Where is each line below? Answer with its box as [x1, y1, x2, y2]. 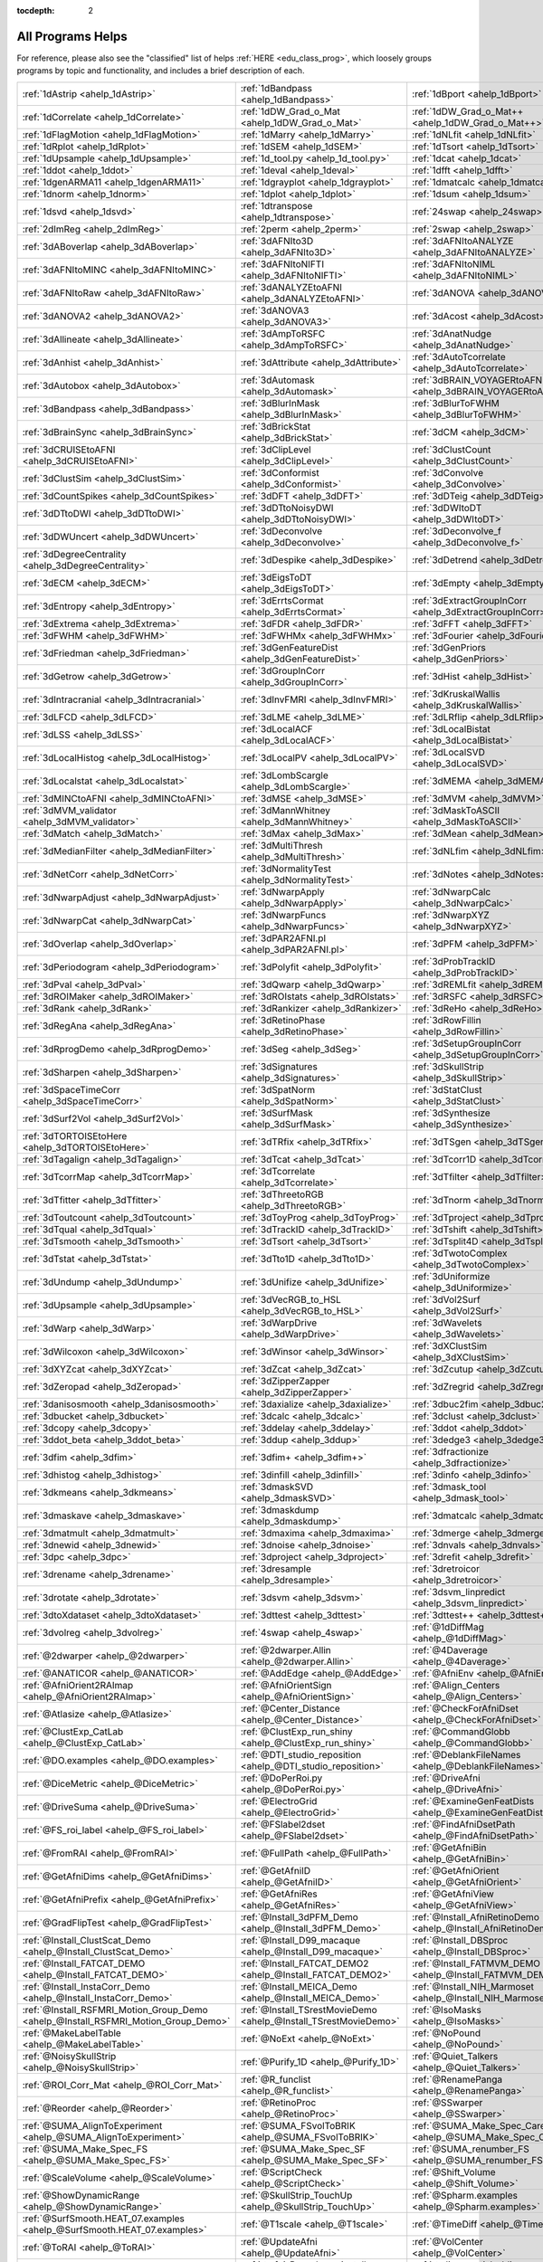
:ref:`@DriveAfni [412, 1772, 481, 1784]
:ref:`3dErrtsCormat [240, 594, 324, 606]
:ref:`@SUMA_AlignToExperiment [22, 2119, 163, 2132]
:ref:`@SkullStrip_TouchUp [240, 2189, 353, 2201]
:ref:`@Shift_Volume [412, 2165, 497, 2178]
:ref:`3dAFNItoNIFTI [240, 258, 325, 271]
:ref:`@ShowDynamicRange [22, 2189, 140, 2201]
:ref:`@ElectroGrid [240, 1794, 318, 1807]
